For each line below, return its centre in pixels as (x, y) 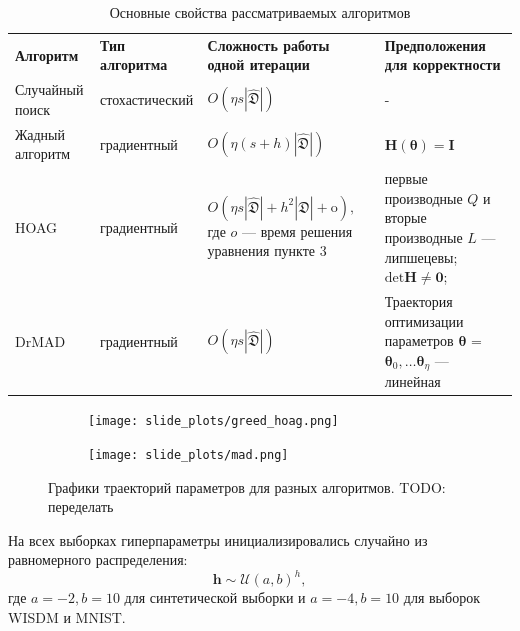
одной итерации (258, 64)
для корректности (442, 64)
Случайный (49, 89)
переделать (81, 506)
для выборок (441, 597)
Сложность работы (268, 44)
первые (406, 178)
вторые (405, 217)
